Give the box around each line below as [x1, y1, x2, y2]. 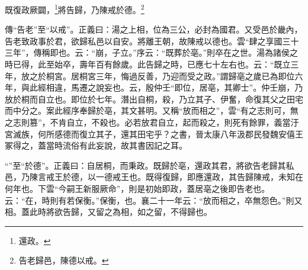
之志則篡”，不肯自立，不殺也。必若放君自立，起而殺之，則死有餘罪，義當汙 [5, 116, 299, 128]
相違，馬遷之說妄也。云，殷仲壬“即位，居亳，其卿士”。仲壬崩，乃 [46, 81, 303, 94]
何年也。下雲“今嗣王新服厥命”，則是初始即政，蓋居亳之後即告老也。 [5, 182, 270, 194]
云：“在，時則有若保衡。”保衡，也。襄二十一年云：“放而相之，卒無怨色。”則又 [5, 194, 303, 206]
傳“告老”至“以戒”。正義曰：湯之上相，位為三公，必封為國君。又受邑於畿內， [5, 23, 303, 36]
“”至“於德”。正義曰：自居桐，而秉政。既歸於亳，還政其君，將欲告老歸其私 [5, 159, 294, 171]
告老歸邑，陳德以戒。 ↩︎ [18, 254, 109, 266]
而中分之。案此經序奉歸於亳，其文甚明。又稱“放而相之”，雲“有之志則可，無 [5, 104, 299, 117]
